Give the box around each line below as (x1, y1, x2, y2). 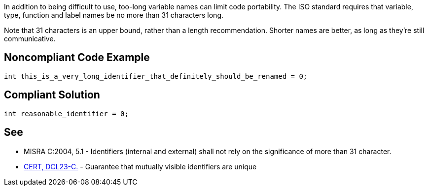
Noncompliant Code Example (4, 51, 150, 64)
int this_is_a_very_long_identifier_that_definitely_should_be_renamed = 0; (4, 72, 308, 80)
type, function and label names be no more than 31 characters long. (4, 11, 223, 19)
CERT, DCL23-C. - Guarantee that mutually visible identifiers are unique (24, 162, 257, 171)
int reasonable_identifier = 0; (4, 109, 129, 118)
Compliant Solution (4, 89, 100, 101)
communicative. (4, 34, 56, 43)
